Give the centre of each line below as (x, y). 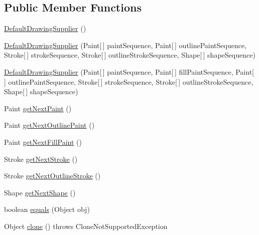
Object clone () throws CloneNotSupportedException (86, 226)
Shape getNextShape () (40, 192)
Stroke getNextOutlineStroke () (52, 176)
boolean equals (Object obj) (47, 209)
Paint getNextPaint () (38, 108)
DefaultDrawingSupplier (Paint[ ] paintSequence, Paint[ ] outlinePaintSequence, (125, 45)
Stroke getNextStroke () (41, 159)
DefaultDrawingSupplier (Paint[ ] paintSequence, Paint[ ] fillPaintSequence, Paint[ (129, 71)
